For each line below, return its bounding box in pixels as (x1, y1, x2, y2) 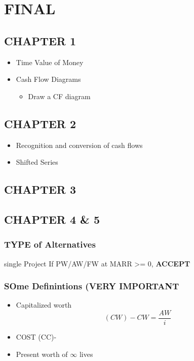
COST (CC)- (16, 332, 57, 342)
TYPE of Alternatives (4, 238, 96, 251)
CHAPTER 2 (4, 115, 76, 131)
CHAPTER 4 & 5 (4, 211, 100, 227)
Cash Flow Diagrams (16, 74, 81, 84)
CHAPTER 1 (4, 33, 76, 48)
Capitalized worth (16, 299, 72, 310)
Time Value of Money (16, 56, 84, 67)
